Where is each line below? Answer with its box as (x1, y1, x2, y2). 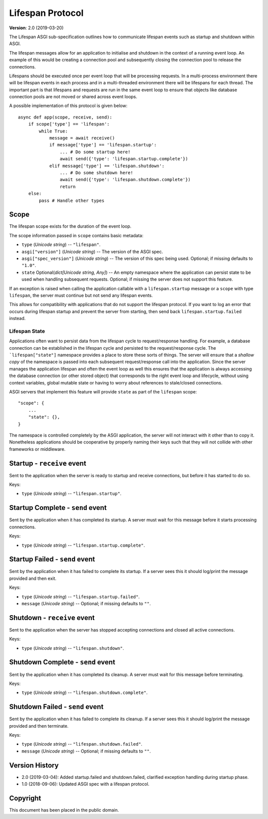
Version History (9, 761, 59, 769)
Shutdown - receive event (9, 613, 95, 622)
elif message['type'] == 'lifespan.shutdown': (49, 163, 165, 169)
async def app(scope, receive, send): (18, 114, 113, 120)
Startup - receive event (9, 459, 86, 467)
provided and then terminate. (9, 723, 69, 729)
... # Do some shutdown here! (60, 170, 134, 176)
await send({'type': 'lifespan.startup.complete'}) (60, 156, 188, 162)
